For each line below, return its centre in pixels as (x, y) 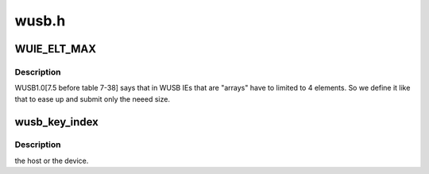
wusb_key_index (57, 122)
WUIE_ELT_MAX (56, 49)
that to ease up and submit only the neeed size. (93, 99)
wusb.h (40, 21)
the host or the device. (52, 160)
